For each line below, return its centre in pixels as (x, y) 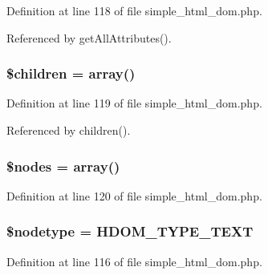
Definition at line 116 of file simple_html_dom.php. (134, 261)
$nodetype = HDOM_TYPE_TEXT (130, 231)
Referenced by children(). (69, 130)
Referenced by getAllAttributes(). (89, 37)
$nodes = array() (63, 166)
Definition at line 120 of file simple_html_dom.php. (134, 195)
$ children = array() (71, 73)
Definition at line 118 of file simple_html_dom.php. (134, 10)
